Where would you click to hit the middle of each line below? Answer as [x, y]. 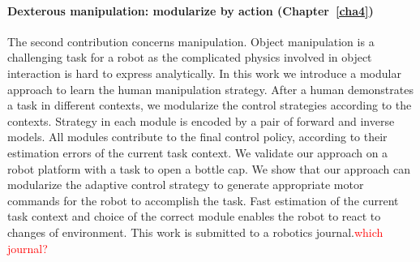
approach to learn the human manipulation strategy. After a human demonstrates [210, 89]
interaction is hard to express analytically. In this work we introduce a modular [204, 73]
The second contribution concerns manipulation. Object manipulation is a [191, 41]
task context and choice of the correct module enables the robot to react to [194, 216]
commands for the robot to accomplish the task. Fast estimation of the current [203, 200]
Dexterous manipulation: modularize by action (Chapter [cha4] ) [191, 10]
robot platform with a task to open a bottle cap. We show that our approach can [209, 168]
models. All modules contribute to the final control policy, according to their [197, 137]
